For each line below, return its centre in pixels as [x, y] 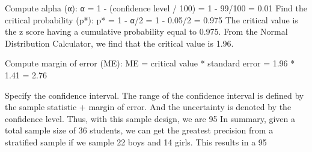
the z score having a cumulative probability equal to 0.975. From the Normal [146, 31]
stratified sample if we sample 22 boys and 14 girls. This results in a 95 [136, 142]
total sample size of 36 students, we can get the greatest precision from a [139, 130]
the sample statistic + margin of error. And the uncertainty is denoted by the [148, 107]
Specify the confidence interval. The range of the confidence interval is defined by [154, 95]
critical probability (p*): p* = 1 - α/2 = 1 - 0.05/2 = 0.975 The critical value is [151, 19]
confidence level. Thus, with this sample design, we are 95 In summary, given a [150, 118]
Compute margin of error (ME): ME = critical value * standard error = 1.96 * [150, 63]
